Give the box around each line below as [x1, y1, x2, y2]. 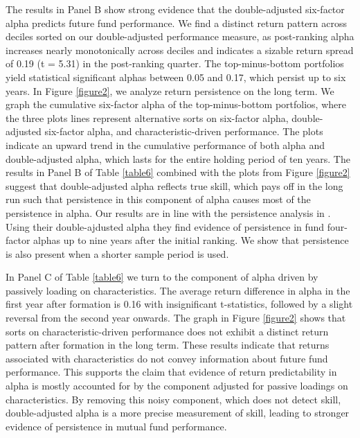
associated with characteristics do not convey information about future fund [6, 351, 328, 365]
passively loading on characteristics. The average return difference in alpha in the [6, 283, 350, 297]
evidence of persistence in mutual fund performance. [6, 419, 227, 433]
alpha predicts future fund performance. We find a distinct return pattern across [6, 15, 348, 30]
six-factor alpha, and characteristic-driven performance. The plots [44, 124, 323, 139]
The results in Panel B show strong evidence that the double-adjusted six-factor [6, 2, 345, 16]
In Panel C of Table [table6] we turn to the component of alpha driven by [6, 270, 318, 284]
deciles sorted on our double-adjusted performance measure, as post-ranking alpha [6, 29, 354, 44]
